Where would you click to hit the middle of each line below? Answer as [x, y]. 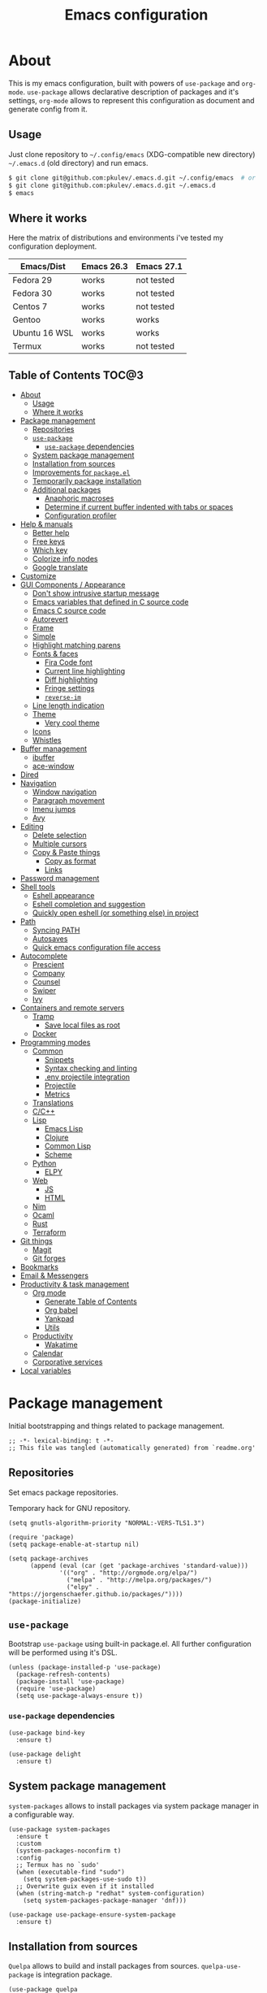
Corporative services [67, 1362]
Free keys [49, 541]
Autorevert [50, 619]
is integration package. [74, 1975]
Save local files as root [82, 1025]
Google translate [60, 567]
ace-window [53, 766]
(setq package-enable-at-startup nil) [74, 1544]
